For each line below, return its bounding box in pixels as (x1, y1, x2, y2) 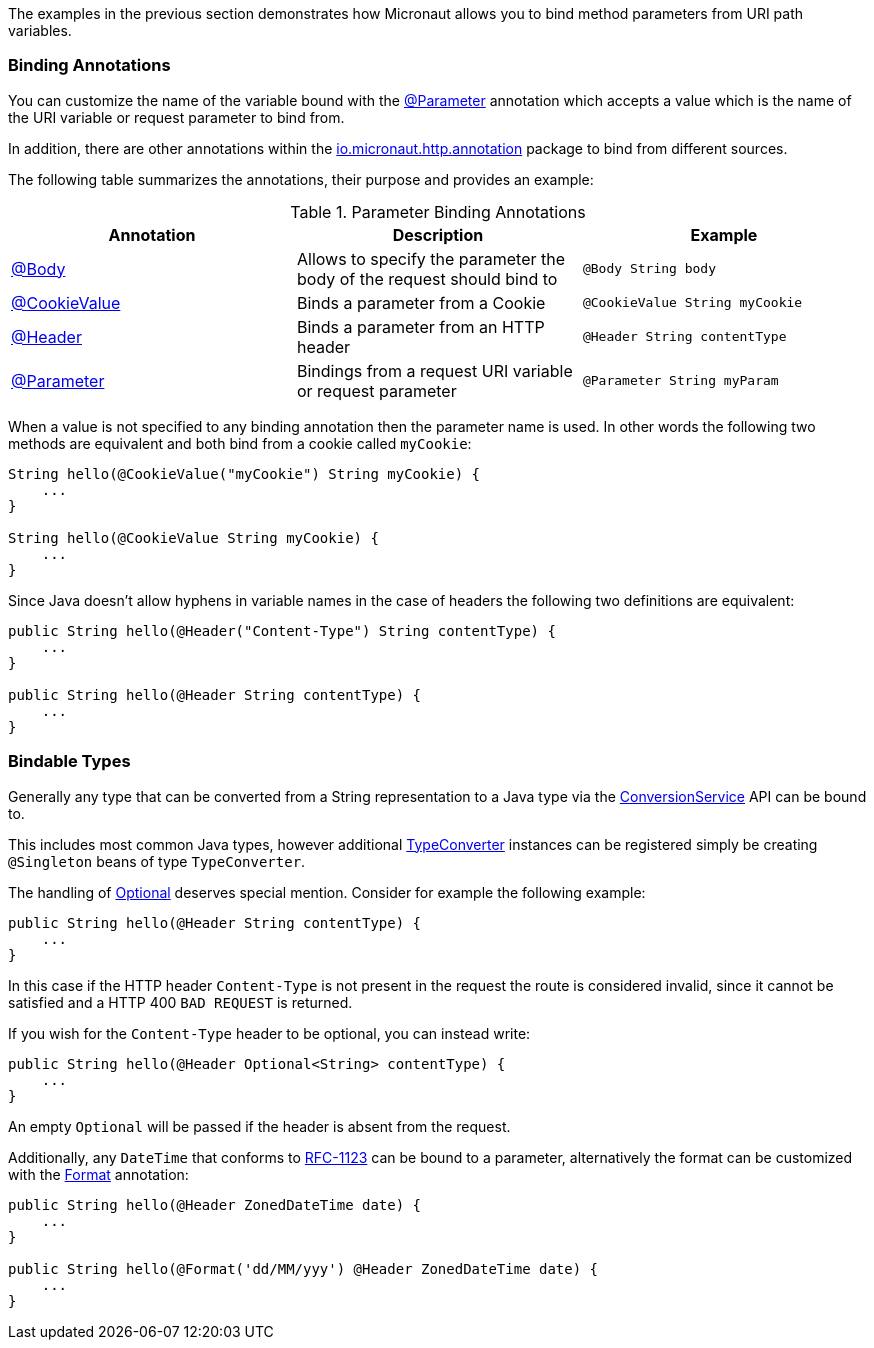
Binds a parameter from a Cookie (296, 292, 546, 313)
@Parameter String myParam (582, 373, 779, 389)
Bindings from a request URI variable (296, 360, 573, 381)
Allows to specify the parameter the (296, 248, 566, 269)
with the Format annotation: (8, 1165, 189, 1183)
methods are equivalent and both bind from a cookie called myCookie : (8, 434, 472, 452)
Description (392, 224, 484, 245)
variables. (8, 22, 72, 39)
